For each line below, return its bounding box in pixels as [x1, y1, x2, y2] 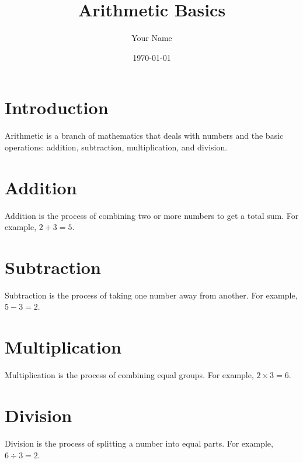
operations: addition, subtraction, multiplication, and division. [5, 140, 228, 153]
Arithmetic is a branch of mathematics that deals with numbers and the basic [5, 129, 284, 142]
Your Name [131, 32, 172, 44]
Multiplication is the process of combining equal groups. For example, [5, 369, 254, 381]
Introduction [5, 95, 109, 119]
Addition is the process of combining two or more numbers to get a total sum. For [5, 209, 299, 221]
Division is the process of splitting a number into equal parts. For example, [5, 437, 273, 449]
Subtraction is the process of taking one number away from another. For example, [5, 289, 298, 301]
